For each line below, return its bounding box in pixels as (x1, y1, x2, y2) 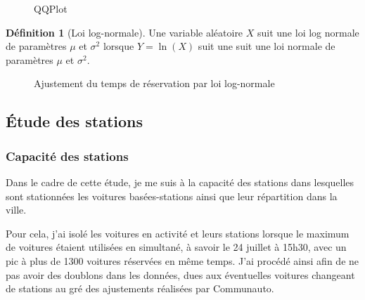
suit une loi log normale (257, 25, 359, 39)
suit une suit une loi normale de (198, 39, 335, 53)
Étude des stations (6, 110, 143, 132)
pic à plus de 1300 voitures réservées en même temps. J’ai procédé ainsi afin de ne (6, 253, 359, 268)
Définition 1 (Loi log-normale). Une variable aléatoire (6, 25, 243, 39)
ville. (6, 202, 27, 217)
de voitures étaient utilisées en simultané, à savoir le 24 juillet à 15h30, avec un (6, 240, 347, 254)
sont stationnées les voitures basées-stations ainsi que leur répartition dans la (6, 188, 338, 203)
